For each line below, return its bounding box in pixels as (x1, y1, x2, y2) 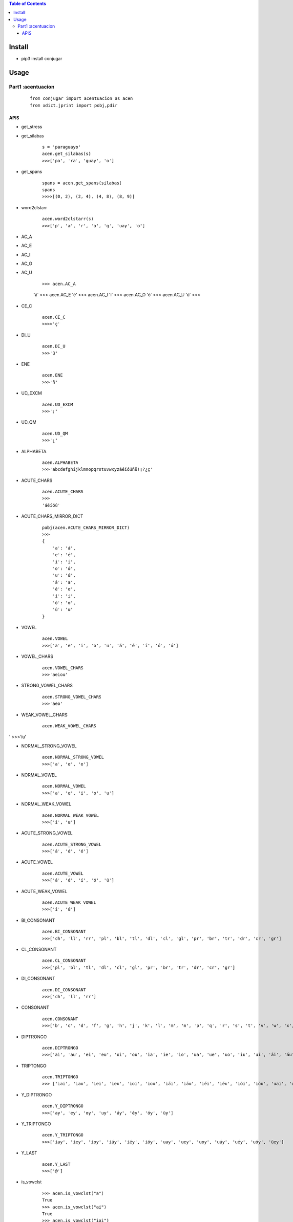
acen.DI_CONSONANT (42, 987, 86, 992)
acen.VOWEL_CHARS (42, 665, 84, 671)
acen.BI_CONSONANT (42, 929, 86, 935)
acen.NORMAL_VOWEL (42, 784, 86, 789)
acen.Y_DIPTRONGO (42, 1103, 84, 1109)
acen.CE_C (42, 314, 65, 320)
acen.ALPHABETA (42, 459, 79, 465)
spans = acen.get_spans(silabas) (42, 180, 122, 186)
